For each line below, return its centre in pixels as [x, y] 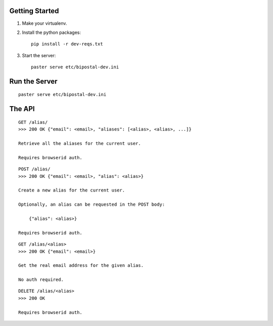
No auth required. [41, 280]
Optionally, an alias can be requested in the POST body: [92, 204]
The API [22, 109]
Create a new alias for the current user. [72, 190]
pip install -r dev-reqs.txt [67, 44]
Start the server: [39, 55]
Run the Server [33, 81]
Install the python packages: [51, 32]
